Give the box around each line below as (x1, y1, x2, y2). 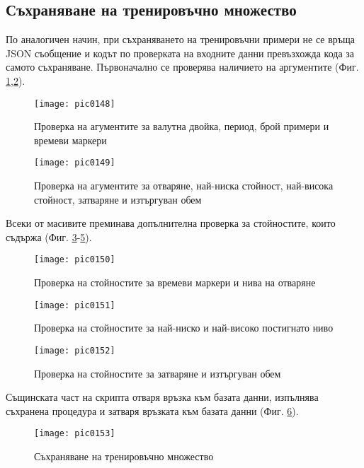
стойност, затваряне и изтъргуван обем (34, 192, 202, 206)
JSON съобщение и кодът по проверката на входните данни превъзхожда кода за (6, 45, 355, 60)
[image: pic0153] (34, 428, 115, 439)
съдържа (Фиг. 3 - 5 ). (6, 229, 92, 244)
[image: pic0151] (34, 300, 115, 310)
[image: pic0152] (34, 345, 115, 356)
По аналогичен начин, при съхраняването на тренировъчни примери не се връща (6, 32, 356, 47)
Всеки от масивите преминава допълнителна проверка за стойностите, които (6, 216, 336, 230)
